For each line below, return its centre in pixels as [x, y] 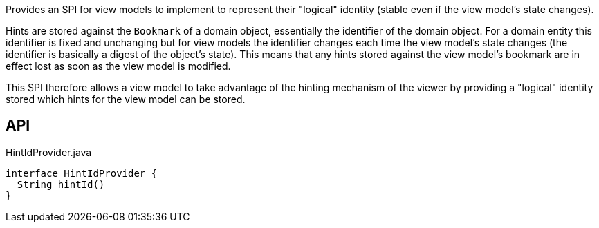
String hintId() [61, 184]
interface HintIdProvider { [82, 173]
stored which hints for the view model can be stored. [126, 99]
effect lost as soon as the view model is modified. [118, 66]
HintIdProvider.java [49, 152]
